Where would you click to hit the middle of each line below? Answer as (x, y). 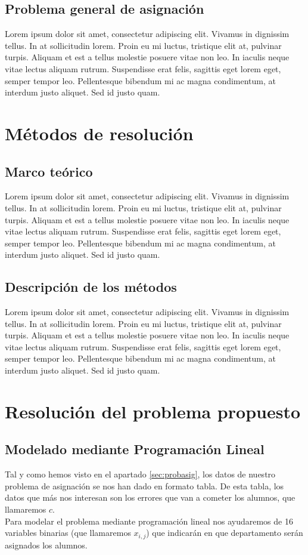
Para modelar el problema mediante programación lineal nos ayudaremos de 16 (149, 521)
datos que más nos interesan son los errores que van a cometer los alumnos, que (150, 497)
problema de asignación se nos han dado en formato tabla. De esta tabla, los (144, 485)
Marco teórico (49, 171)
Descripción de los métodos (91, 287)
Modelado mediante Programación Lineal (135, 449)
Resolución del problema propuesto (153, 411)
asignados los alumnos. (46, 545)
